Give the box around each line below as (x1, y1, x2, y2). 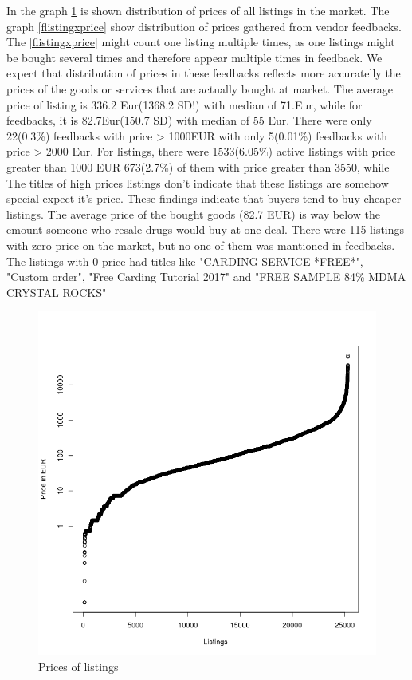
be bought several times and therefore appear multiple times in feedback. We (6, 49, 383, 65)
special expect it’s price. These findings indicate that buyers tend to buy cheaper (6, 190, 402, 207)
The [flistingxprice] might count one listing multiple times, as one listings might (6, 34, 395, 50)
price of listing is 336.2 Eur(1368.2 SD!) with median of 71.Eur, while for (6, 96, 363, 113)
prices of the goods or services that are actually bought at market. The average (6, 80, 394, 97)
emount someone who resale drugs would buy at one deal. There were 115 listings (6, 221, 405, 238)
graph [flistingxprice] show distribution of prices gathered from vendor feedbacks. (6, 18, 402, 34)
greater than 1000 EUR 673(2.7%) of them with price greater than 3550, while (6, 158, 390, 175)
